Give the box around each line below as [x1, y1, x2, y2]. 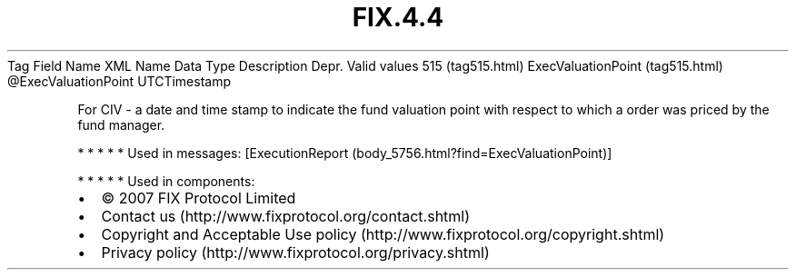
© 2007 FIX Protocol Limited [101, 188, 296, 207]
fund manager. [77, 116, 165, 133]
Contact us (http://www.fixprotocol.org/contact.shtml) [101, 206, 471, 225]
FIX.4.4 [352, 2, 444, 33]
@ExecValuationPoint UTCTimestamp [7, 73, 231, 89]
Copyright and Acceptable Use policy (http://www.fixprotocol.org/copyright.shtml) [101, 224, 665, 243]
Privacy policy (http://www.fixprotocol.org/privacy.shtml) [101, 242, 490, 262]
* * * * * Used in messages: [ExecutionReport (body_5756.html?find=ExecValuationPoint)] [77, 144, 612, 161]
